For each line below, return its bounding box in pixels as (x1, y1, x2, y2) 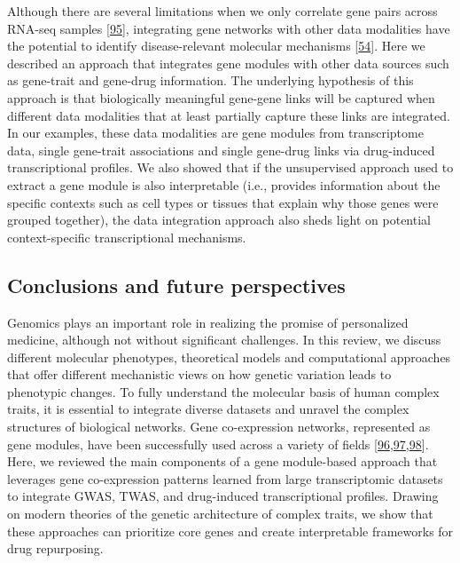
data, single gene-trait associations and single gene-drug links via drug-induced (7, 140, 435, 159)
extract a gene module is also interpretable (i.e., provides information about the (7, 175, 441, 194)
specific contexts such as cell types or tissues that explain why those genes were (7, 193, 439, 211)
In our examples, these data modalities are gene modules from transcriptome (7, 123, 424, 142)
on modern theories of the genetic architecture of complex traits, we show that (7, 504, 433, 523)
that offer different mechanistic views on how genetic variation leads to (7, 365, 392, 384)
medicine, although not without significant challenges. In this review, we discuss (7, 330, 441, 349)
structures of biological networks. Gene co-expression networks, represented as (7, 417, 431, 436)
